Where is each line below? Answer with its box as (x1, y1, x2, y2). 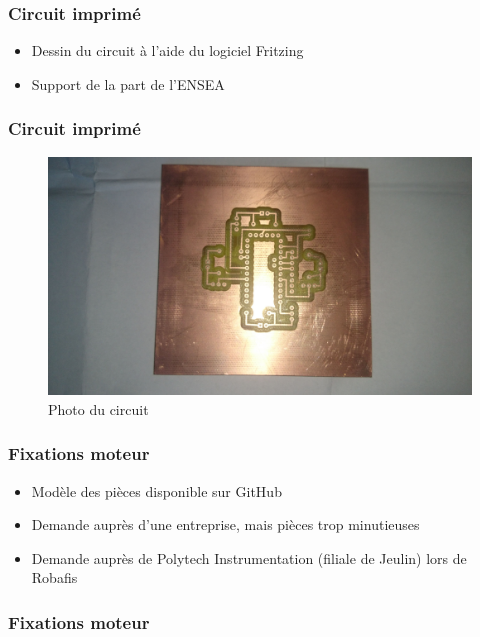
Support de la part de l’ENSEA (31, 73, 225, 94)
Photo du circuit (48, 398, 149, 419)
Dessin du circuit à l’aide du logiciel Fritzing (31, 40, 304, 61)
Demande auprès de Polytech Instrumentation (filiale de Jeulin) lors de (31, 547, 467, 568)
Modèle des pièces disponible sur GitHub (31, 480, 282, 501)
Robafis (31, 567, 78, 588)
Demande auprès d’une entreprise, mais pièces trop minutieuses (31, 514, 420, 535)
